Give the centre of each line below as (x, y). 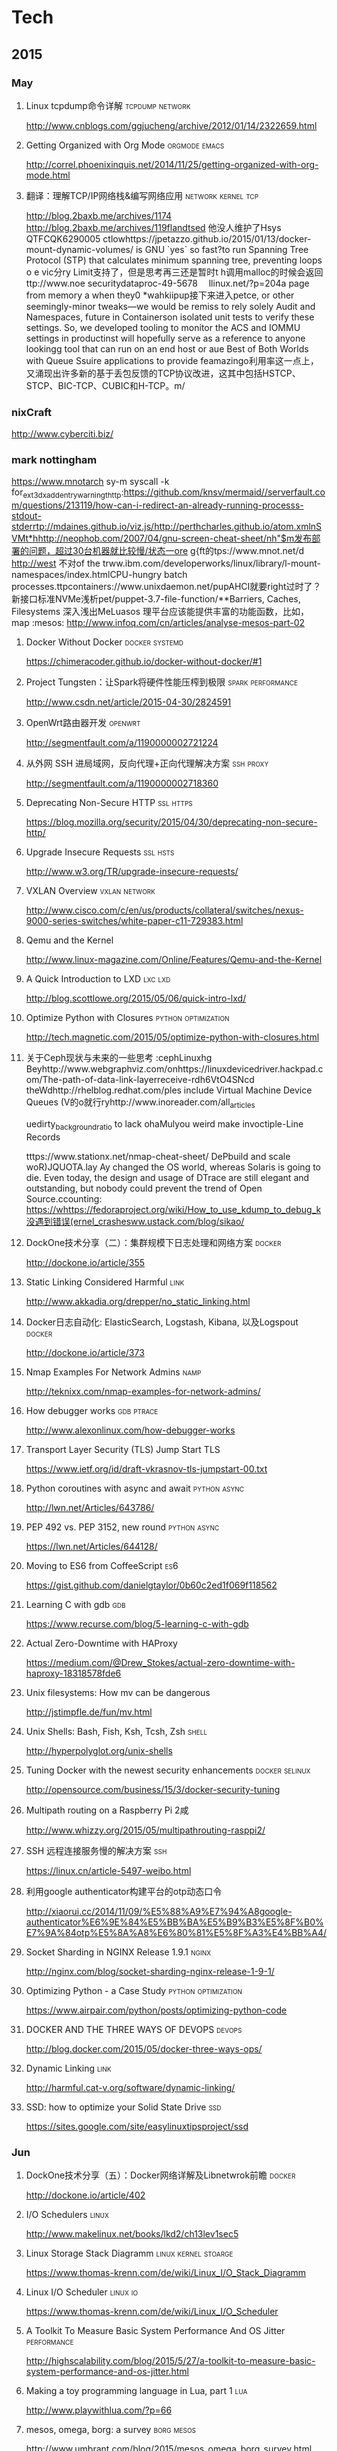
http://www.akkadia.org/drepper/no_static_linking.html (138, 1301)
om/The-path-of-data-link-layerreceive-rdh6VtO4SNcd (140, 1080)
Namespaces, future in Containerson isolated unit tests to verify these (170, 317)
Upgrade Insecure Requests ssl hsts (100, 852)
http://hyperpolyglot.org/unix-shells (99, 1750)
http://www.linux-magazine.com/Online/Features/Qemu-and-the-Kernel (174, 960)
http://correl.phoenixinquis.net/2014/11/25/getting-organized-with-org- (172, 164)
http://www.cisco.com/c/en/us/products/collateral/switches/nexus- (164, 910)
